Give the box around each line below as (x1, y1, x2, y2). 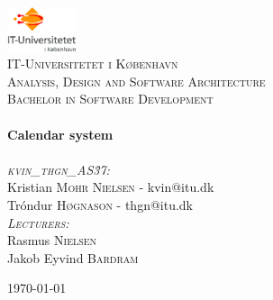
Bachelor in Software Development (7, 89, 214, 108)
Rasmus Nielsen (7, 231, 97, 250)
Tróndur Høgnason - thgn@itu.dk (7, 195, 194, 214)
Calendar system (7, 124, 114, 143)
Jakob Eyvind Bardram (7, 248, 139, 267)
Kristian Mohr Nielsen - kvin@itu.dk (7, 177, 214, 196)
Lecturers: (7, 213, 69, 232)
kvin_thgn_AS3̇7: (7, 159, 110, 178)
